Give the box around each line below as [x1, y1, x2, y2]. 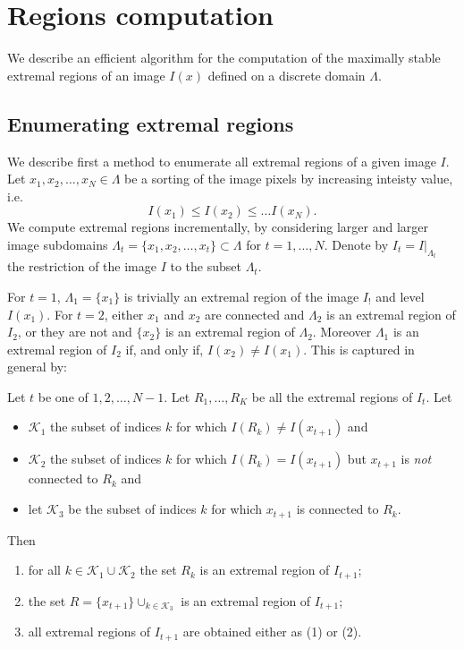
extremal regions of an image [7, 65, 165, 84]
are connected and [204, 304, 305, 323]
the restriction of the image [7, 257, 156, 276]
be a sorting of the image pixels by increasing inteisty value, [124, 169, 453, 188]
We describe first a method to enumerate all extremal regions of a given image [7, 151, 436, 170]
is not [401, 449, 432, 468]
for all [28, 560, 62, 579]
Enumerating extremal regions [7, 109, 294, 137]
